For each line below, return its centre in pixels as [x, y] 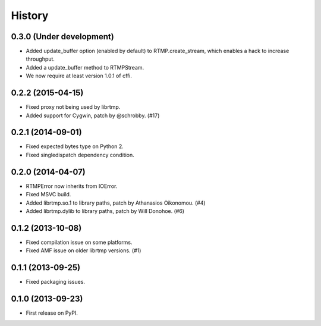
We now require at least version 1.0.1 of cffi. [79, 76]
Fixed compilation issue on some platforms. [79, 242]
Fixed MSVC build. [48, 195]
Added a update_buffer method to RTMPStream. [85, 67]
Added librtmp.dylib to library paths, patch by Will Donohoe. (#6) [105, 211]
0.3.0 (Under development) [62, 37]
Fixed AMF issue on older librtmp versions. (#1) [84, 250]
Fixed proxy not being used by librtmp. [73, 107]
